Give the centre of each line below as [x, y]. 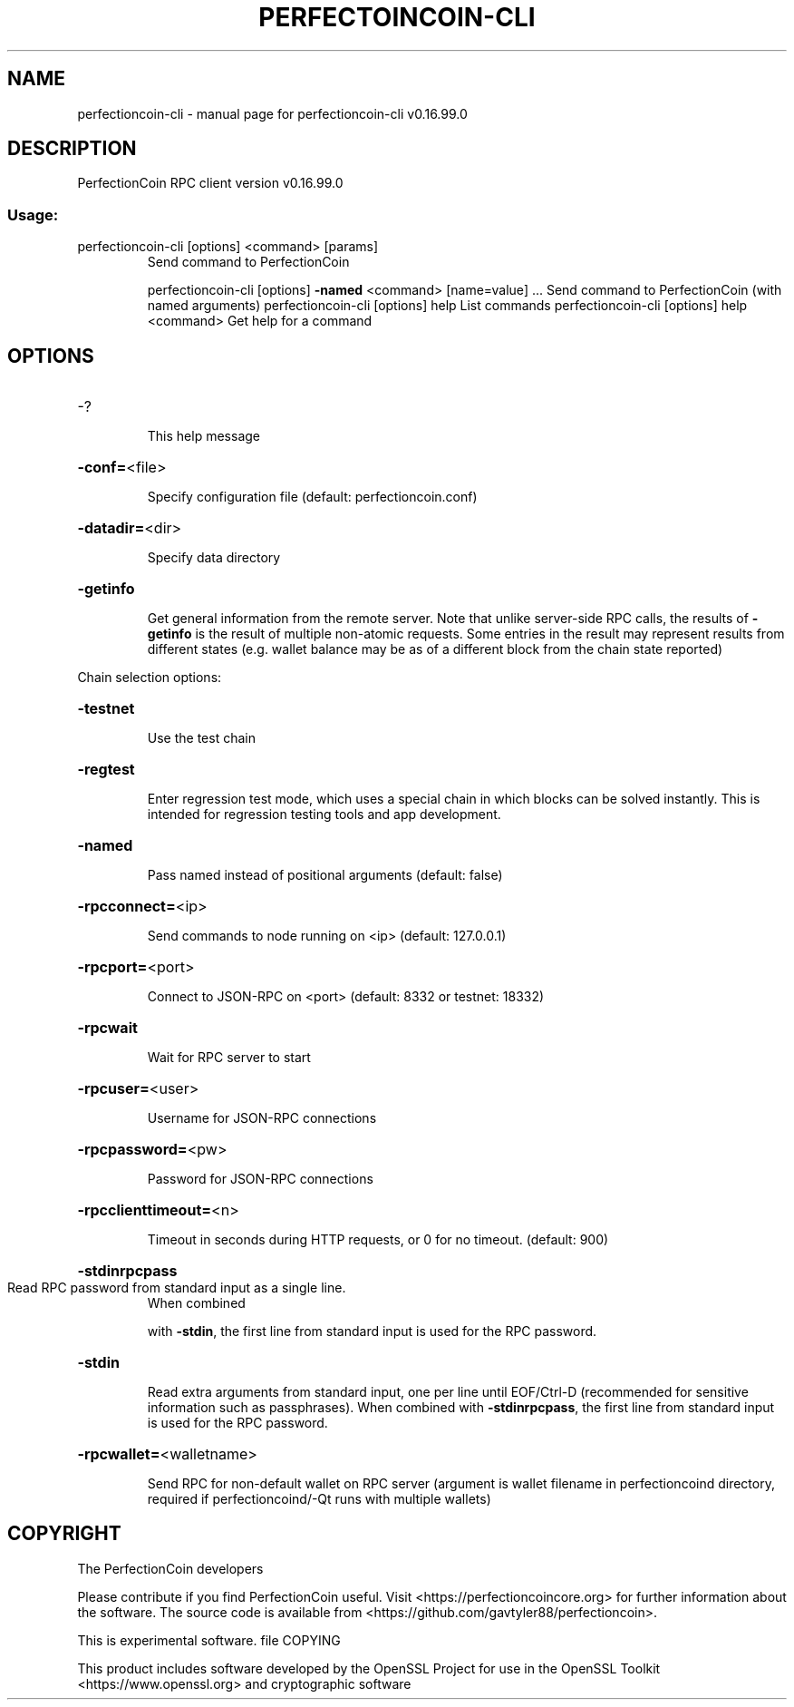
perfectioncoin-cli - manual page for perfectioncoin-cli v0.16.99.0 [272, 113]
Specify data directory [214, 558]
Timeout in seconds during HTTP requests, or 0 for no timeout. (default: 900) [378, 1240]
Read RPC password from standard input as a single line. [177, 1288]
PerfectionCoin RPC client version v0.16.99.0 [210, 183]
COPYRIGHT [64, 1534]
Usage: [33, 215]
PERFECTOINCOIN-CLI [397, 17]
